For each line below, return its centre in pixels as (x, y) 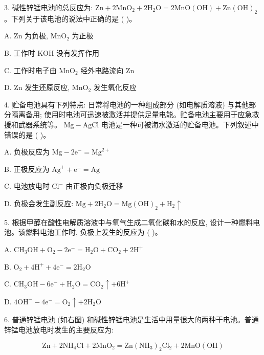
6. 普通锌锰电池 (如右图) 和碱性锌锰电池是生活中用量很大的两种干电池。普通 (131, 319)
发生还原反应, (47, 87)
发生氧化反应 (115, 87)
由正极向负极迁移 (94, 186)
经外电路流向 (102, 70)
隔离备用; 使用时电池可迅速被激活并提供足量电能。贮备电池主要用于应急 (131, 114)
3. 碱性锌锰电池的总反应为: (49, 7)
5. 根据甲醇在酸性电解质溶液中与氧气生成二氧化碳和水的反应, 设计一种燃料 (129, 222)
